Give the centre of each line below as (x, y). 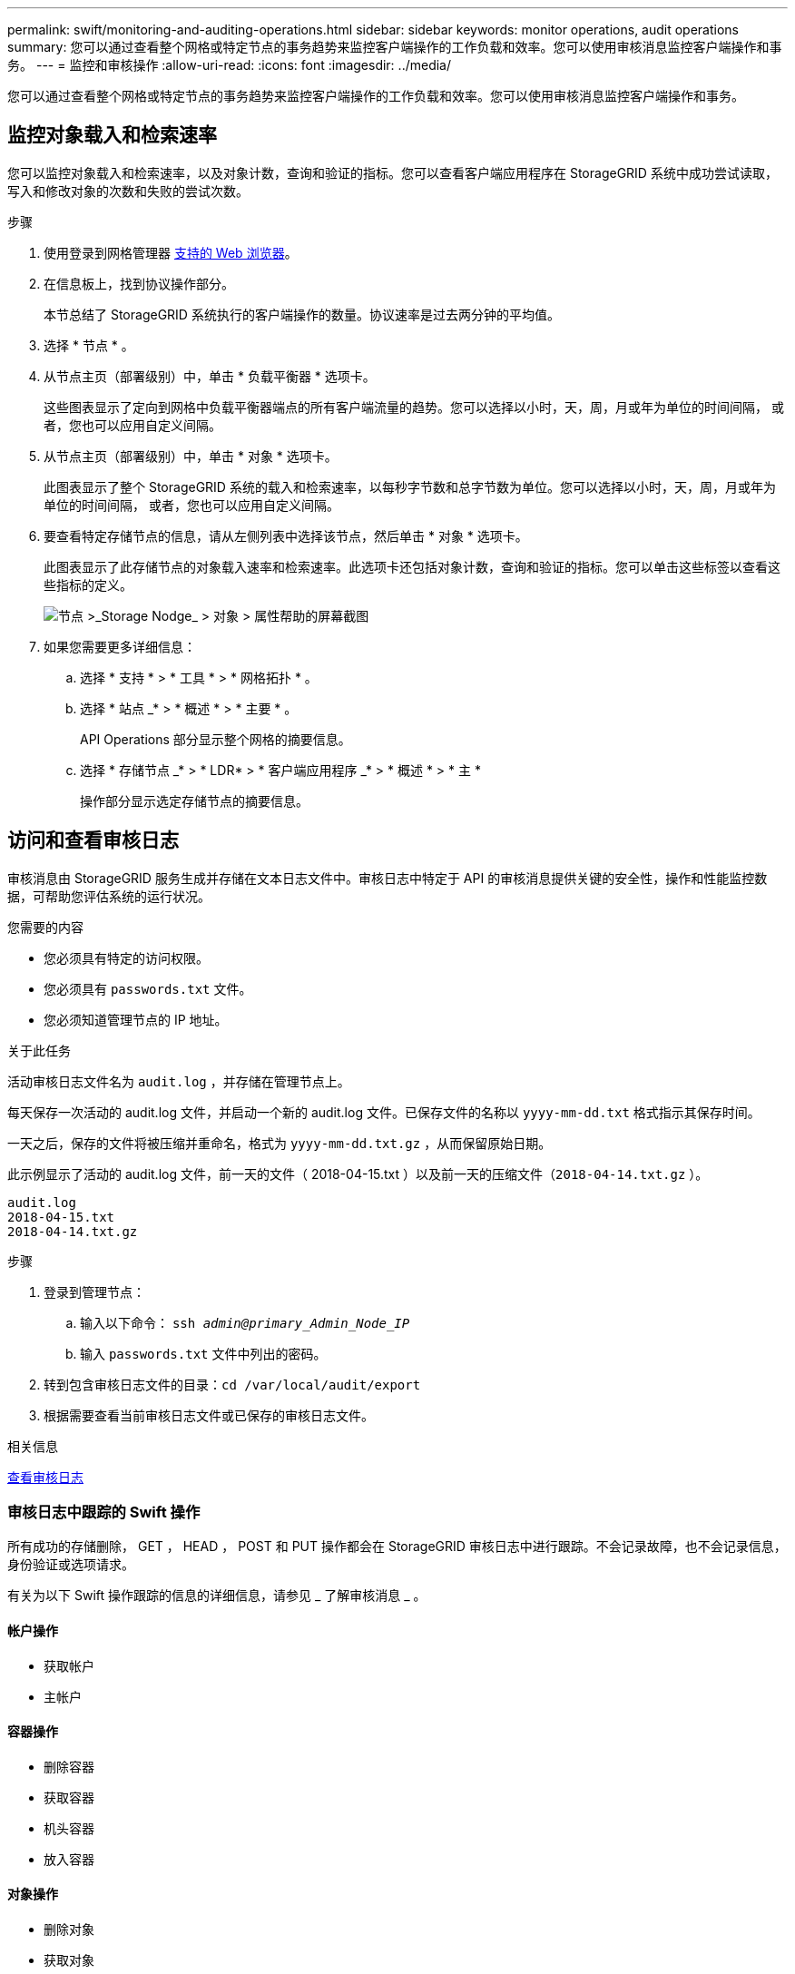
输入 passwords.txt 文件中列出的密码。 (203, 1353)
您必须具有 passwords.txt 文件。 (148, 988)
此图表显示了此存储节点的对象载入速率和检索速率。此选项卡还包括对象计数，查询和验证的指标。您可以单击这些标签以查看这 (412, 566)
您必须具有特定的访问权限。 (126, 958)
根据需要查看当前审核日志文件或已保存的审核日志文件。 (209, 1415)
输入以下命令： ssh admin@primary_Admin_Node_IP (245, 1322)
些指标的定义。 (88, 584)
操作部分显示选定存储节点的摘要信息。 (194, 800)
